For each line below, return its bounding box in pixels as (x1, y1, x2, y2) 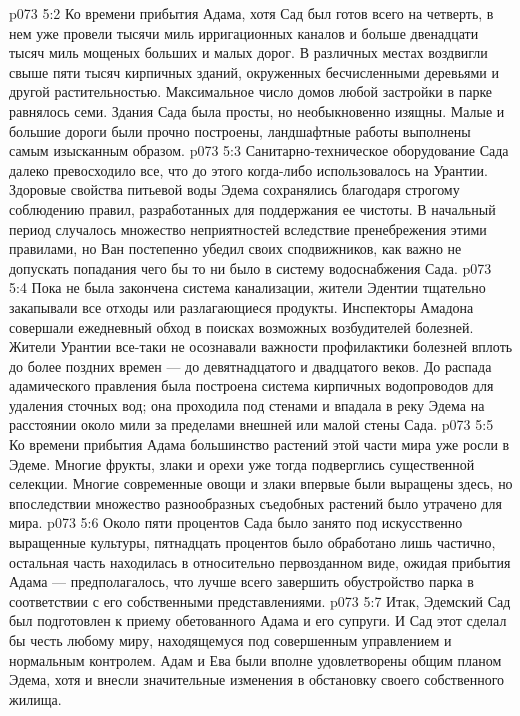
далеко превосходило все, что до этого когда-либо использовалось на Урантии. (9, 159, 488, 180)
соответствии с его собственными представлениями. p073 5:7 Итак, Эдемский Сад (9, 590, 511, 611)
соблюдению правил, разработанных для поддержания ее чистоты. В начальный (9, 198, 496, 219)
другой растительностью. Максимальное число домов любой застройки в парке (9, 81, 493, 102)
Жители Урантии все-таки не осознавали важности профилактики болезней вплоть (9, 336, 513, 357)
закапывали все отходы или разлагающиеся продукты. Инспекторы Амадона (9, 296, 474, 317)
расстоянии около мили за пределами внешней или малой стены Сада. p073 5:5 (9, 414, 494, 435)
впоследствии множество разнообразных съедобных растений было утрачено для (9, 492, 502, 513)
